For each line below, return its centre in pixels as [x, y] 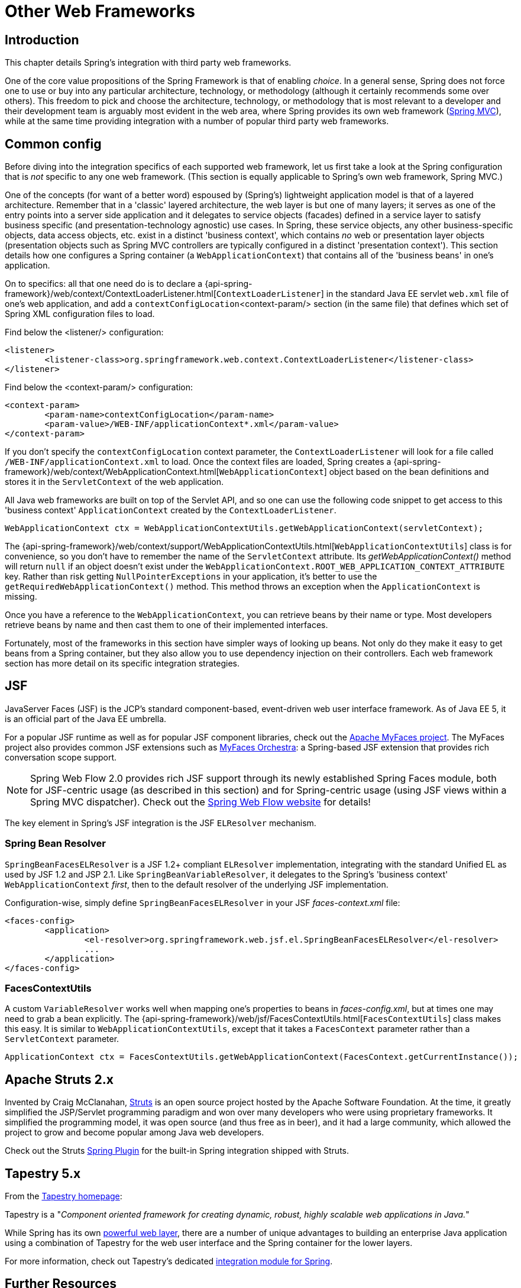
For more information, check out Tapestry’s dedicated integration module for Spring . [169, 1261]
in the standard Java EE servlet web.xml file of [418, 294]
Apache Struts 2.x [59, 1079]
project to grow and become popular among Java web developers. [135, 1132]
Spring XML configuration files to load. [80, 314]
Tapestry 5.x [43, 1173]
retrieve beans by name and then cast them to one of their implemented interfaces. [166, 625]
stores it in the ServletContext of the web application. [114, 482]
